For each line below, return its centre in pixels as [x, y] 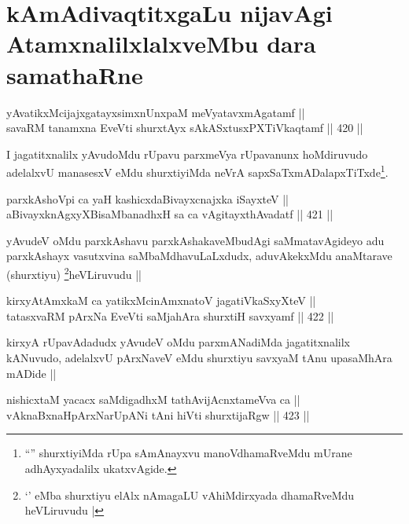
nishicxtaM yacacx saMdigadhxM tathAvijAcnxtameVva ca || [153, 399]
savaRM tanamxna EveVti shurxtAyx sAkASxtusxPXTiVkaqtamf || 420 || [185, 128]
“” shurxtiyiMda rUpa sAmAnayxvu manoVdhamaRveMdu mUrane [188, 453]
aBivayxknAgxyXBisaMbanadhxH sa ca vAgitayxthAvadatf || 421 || [170, 214]
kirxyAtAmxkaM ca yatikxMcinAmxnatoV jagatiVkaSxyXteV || [161, 300]
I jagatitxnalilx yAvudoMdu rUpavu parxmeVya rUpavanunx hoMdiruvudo [187, 154]
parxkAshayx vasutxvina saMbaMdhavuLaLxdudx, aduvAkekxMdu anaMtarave [199, 256]
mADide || [31, 373]
